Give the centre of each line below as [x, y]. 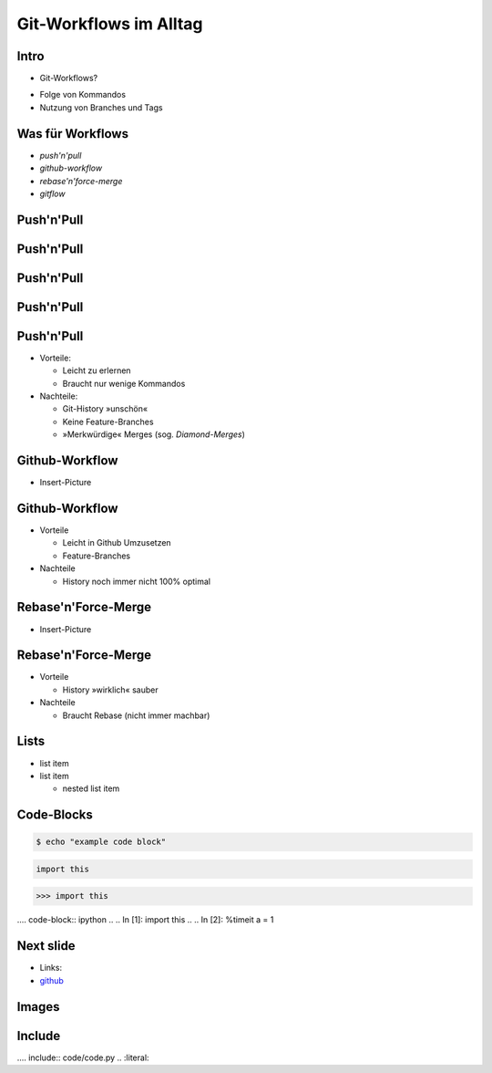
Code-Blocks [55, 815]
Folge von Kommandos [83, 95]
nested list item [91, 788]
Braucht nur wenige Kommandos [124, 383]
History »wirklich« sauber [110, 690]
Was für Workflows [73, 134]
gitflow [52, 193]
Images [38, 1007]
